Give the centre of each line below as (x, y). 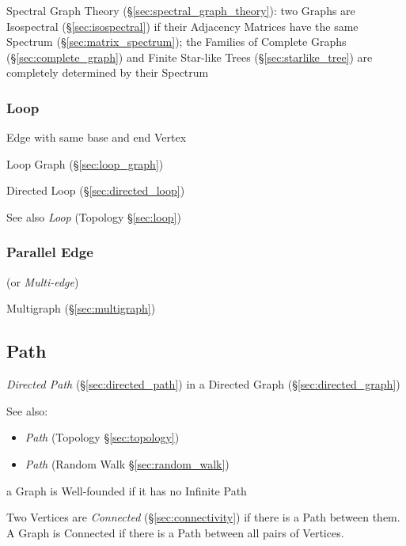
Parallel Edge (50, 252)
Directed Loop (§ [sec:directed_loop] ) (96, 190)
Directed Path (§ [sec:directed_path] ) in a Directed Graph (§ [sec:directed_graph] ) (203, 384)
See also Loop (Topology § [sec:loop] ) (94, 216)
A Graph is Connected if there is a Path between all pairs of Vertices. (175, 532)
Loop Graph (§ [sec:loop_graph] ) (85, 163)
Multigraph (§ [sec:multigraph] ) (81, 308)
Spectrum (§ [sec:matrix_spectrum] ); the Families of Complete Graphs (176, 42)
